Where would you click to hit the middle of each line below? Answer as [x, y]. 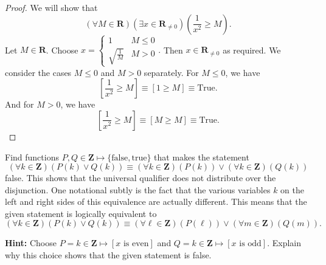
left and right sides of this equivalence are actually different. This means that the [156, 201]
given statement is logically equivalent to [81, 213]
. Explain [284, 243]
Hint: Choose [31, 243]
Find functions [32, 157]
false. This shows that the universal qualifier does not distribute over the [140, 178]
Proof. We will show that [51, 7]
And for [19, 104]
